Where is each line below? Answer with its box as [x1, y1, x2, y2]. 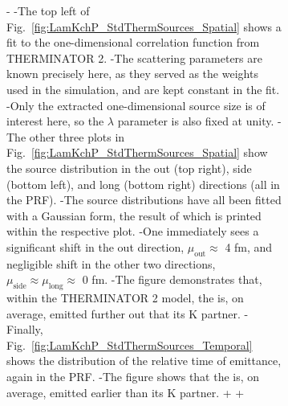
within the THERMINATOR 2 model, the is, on [6, 289, 244, 306]
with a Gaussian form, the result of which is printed [6, 207, 262, 224]
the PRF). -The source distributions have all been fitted [6, 191, 282, 208]
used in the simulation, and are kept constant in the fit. [6, 80, 280, 97]
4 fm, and [225, 238, 273, 255]
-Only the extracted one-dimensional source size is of [6, 96, 266, 113]
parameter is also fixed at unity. [117, 113, 274, 129]
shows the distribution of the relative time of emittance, [6, 352, 282, 369]
